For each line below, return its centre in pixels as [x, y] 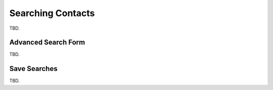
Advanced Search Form [47, 42]
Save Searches [33, 69]
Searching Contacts [52, 13]
